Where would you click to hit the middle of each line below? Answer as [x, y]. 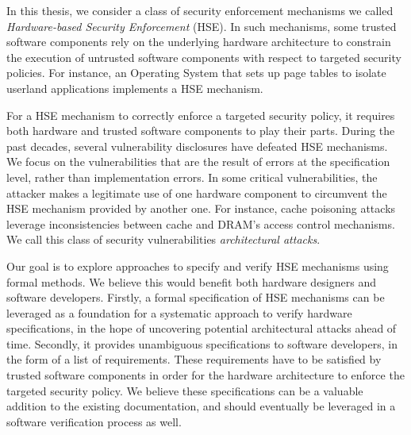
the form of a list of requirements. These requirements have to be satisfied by [194, 359]
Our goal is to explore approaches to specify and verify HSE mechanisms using [198, 266]
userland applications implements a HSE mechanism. [135, 88]
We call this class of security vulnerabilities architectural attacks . [163, 239]
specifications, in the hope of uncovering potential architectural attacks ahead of [202, 328]
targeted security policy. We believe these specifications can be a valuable [185, 390]
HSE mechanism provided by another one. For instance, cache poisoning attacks [201, 208]
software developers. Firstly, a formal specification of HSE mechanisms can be [196, 297]
